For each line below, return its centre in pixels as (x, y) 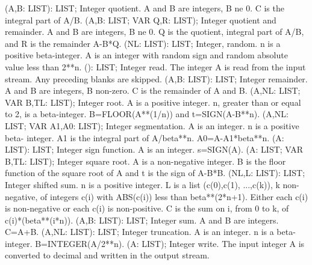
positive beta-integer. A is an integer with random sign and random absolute (146, 55)
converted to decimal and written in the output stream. (107, 255)
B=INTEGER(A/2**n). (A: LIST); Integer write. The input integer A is (170, 243)
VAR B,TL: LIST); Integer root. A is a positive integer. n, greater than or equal (153, 102)
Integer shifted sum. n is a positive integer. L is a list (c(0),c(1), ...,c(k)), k (142, 184)
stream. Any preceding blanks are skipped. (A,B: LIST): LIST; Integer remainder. (156, 78)
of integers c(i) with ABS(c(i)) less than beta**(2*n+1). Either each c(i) (174, 196)
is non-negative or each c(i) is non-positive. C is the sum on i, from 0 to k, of (147, 208)
